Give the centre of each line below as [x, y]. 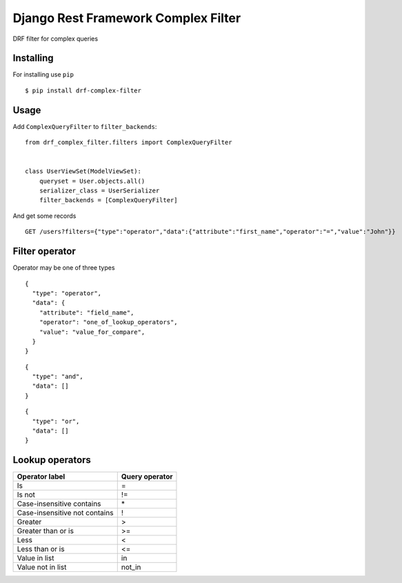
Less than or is [41, 549]
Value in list [36, 558]
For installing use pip [43, 75]
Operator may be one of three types [64, 268]
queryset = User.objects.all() [92, 181]
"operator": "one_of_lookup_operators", [109, 322]
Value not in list [42, 567]
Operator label [41, 477]
